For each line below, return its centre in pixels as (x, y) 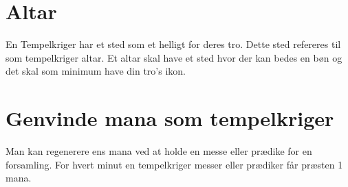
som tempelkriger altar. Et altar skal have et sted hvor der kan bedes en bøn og (174, 57)
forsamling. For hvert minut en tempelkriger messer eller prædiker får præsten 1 (174, 164)
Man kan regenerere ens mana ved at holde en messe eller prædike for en (159, 151)
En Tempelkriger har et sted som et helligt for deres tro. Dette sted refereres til (173, 44)
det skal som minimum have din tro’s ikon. (96, 71)
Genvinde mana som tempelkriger (170, 118)
